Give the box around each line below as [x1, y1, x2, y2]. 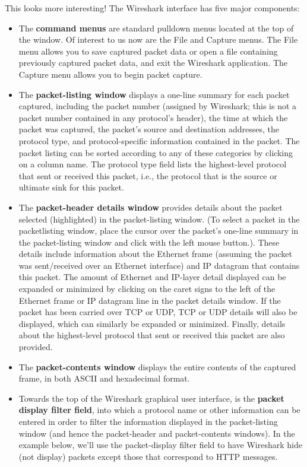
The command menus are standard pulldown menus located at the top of [18, 21, 294, 34]
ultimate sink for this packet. [18, 181, 124, 193]
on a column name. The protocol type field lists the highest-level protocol [18, 158, 287, 170]
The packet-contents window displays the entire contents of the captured [18, 360, 296, 373]
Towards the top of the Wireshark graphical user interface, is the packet [18, 392, 284, 404]
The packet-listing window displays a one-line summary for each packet [18, 88, 290, 100]
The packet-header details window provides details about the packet [18, 201, 283, 213]
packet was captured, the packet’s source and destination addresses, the [18, 123, 279, 135]
